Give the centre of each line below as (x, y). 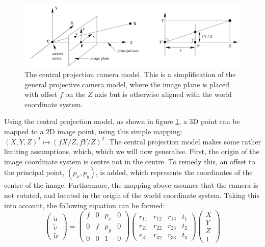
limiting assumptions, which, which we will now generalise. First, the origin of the (132, 151)
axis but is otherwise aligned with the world (163, 94)
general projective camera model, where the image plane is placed (127, 84)
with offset (41, 94)
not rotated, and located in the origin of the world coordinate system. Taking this (132, 195)
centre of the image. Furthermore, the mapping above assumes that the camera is (131, 185)
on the (75, 94)
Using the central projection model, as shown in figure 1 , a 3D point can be (122, 121)
